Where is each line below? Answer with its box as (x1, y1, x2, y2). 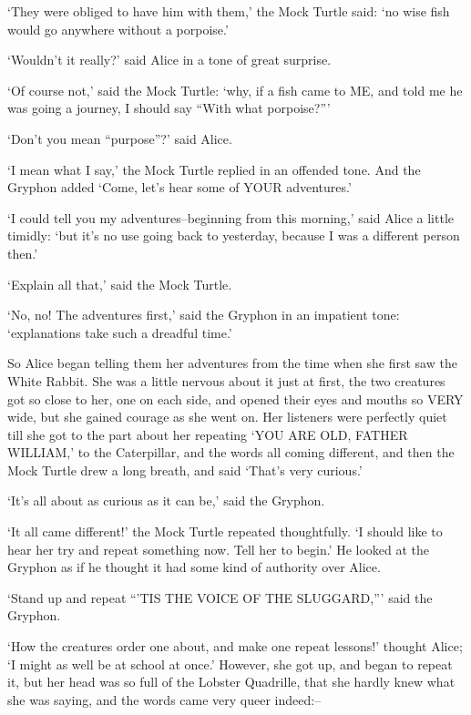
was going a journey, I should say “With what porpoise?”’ (7, 98, 331, 117)
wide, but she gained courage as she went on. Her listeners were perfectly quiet (7, 407, 447, 426)
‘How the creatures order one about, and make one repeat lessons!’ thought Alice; (7, 637, 463, 656)
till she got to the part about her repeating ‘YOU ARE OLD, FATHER (7, 424, 408, 444)
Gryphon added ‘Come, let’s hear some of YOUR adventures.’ (7, 178, 352, 197)
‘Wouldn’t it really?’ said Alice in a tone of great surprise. (7, 50, 332, 69)
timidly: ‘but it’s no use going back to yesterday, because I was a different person (7, 226, 460, 245)
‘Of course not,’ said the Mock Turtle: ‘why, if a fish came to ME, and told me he (7, 80, 463, 99)
